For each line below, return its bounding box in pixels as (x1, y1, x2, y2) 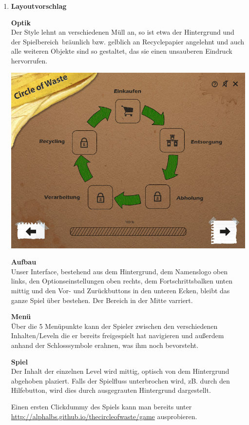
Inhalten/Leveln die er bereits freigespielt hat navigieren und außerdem (11, 330, 224, 341)
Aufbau (11, 257, 37, 267)
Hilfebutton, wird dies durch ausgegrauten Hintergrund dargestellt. (11, 385, 211, 395)
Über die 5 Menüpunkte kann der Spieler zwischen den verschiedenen (11, 321, 218, 331)
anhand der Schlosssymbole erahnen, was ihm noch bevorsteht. (11, 340, 199, 350)
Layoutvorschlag (11, 1, 67, 11)
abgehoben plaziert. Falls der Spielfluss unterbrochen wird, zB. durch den (11, 375, 230, 385)
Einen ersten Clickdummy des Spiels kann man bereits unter (11, 402, 192, 412)
